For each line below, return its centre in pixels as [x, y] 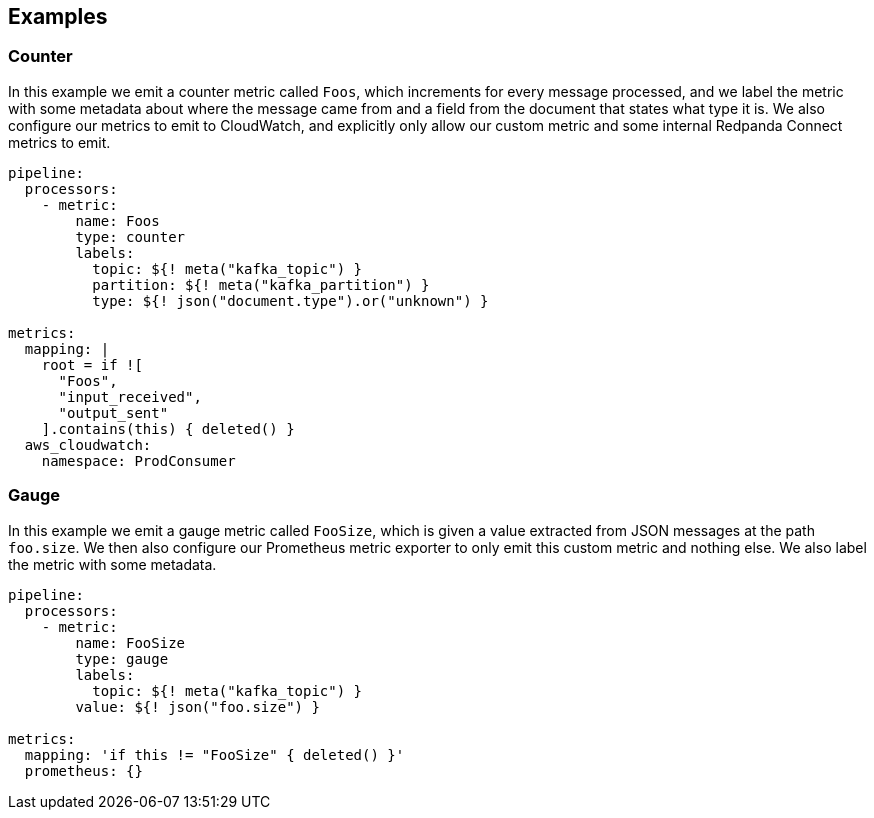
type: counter [130, 236]
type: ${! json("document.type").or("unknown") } [290, 300]
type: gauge [122, 658]
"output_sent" [113, 412]
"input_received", [130, 396]
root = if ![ [92, 364]
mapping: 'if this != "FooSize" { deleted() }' [214, 754]
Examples [58, 16]
